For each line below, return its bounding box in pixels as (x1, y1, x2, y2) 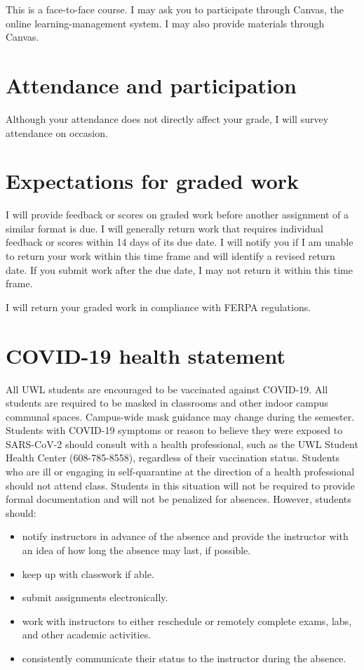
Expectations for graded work (6, 166, 299, 195)
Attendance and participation (6, 70, 297, 99)
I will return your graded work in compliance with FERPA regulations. (6, 299, 311, 314)
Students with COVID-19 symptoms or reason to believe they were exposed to (6, 423, 343, 438)
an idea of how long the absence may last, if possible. (22, 543, 251, 558)
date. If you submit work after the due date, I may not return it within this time (6, 262, 353, 277)
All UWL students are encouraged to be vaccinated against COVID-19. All (6, 381, 328, 396)
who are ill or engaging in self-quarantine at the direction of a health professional (6, 464, 355, 479)
